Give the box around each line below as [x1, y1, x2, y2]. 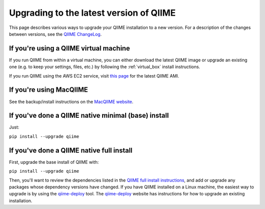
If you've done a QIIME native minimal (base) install [9, 111, 169, 120]
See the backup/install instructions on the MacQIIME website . [9, 99, 133, 104]
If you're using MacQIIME [9, 86, 88, 94]
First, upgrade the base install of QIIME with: [9, 159, 99, 165]
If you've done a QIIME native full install [9, 146, 132, 155]
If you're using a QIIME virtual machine [9, 44, 130, 52]
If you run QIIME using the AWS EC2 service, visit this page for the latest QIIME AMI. [9, 73, 179, 78]
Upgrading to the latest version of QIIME [9, 7, 176, 18]
